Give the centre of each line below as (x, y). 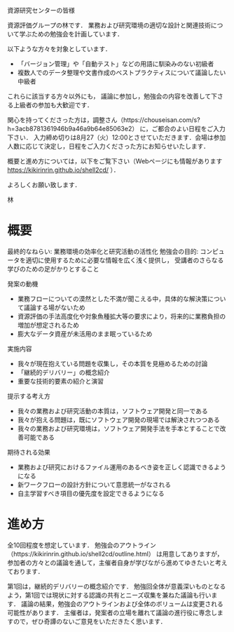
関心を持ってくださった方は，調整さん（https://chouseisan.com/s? (104, 120)
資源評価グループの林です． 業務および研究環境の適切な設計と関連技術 (109, 25)
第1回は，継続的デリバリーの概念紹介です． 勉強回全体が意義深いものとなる (117, 586)
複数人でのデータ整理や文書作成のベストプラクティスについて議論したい (122, 73)
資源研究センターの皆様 (41, 10)
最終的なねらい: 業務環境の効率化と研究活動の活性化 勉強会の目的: (103, 251)
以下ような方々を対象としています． (60, 49)
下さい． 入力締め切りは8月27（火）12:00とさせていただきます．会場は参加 (117, 137)
